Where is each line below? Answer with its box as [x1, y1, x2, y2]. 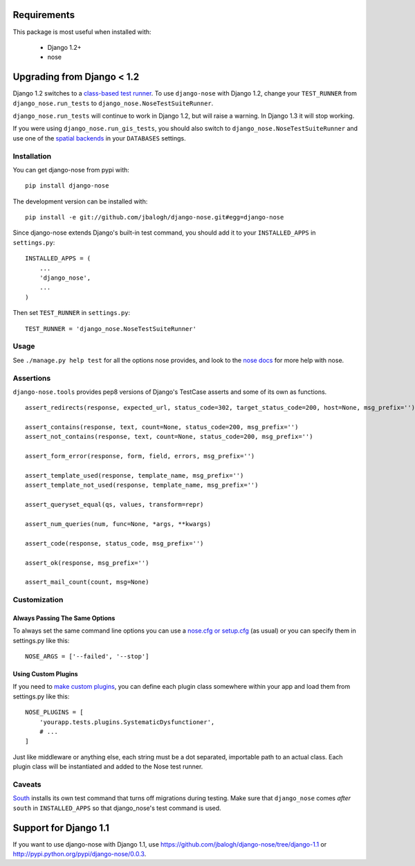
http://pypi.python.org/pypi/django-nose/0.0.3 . [12, 849, 147, 858]
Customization [12, 595, 64, 605]
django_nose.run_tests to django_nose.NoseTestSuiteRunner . [12, 99, 214, 107]
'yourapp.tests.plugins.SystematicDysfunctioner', [39, 718, 215, 726]
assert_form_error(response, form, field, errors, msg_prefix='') [25, 452, 255, 460]
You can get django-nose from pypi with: [12, 165, 129, 174]
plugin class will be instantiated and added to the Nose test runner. [12, 762, 203, 771]
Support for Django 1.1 [12, 822, 110, 833]
